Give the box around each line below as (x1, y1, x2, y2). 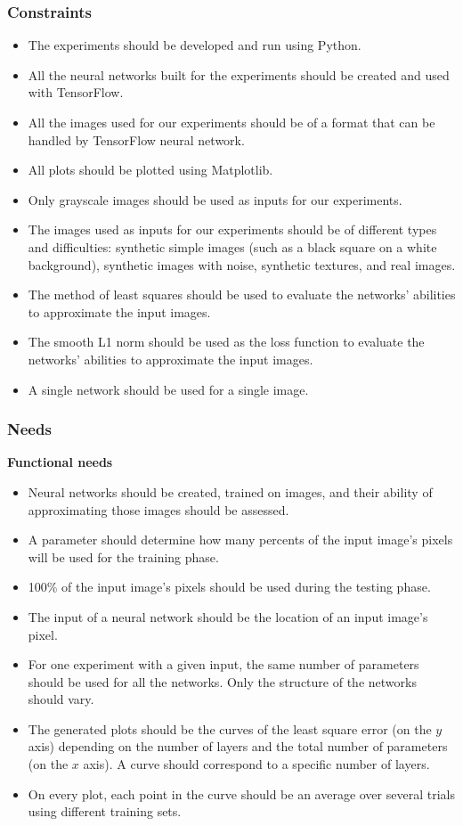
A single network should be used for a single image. (28, 380, 309, 398)
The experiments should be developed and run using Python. (28, 36, 361, 54)
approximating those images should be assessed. (28, 500, 289, 519)
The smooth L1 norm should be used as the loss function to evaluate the (28, 332, 425, 351)
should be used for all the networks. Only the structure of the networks (28, 672, 417, 691)
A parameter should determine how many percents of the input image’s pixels (28, 530, 453, 549)
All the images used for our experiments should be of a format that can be (28, 113, 435, 131)
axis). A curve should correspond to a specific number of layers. (83, 755, 430, 773)
